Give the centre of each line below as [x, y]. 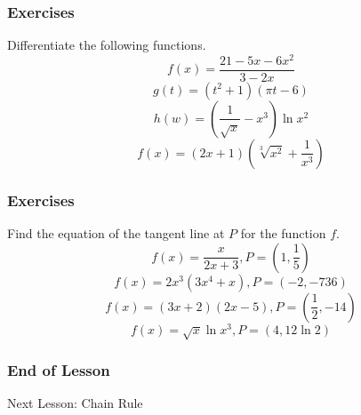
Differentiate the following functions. [107, 45]
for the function [283, 233]
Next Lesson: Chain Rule [75, 403]
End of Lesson [59, 370]
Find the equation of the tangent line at [116, 233]
